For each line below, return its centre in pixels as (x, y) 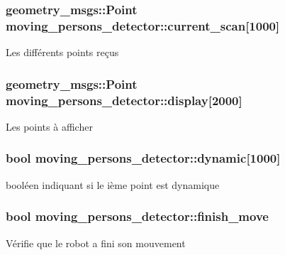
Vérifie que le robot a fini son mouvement (96, 243)
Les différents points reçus (62, 52)
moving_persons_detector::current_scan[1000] (143, 25)
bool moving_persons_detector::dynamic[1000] (143, 158)
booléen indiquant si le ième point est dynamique (113, 184)
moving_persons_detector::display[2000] (124, 100)
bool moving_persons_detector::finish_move (137, 216)
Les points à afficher (49, 126)
